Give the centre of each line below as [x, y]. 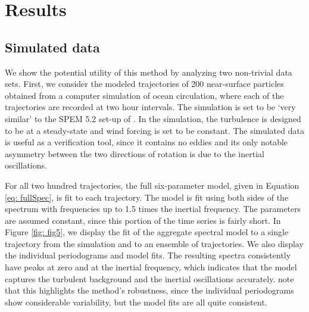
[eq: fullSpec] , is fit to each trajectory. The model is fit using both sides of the [147, 197]
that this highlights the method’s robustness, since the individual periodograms [149, 290]
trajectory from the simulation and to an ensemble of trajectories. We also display [154, 243]
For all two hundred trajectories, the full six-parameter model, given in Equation [152, 185]
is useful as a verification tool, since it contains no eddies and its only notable [146, 142]
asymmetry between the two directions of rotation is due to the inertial [135, 153]
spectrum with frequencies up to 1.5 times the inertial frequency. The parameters [153, 209]
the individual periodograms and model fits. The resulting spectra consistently [148, 255]
